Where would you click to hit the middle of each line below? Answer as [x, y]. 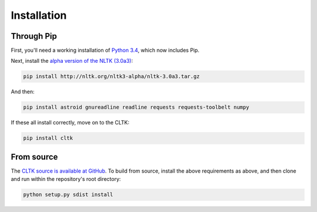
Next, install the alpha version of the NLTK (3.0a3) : [72, 61]
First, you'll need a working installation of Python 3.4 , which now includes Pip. [105, 51]
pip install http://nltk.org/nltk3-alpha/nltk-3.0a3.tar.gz [112, 77]
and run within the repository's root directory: [66, 179]
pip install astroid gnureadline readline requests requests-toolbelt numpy [136, 107]
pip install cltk [48, 138]
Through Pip [34, 36]
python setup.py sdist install [68, 195]
